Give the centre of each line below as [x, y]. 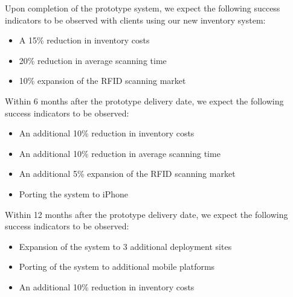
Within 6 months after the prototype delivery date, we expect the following [144, 101]
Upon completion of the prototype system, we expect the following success [143, 8]
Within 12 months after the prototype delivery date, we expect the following [146, 214]
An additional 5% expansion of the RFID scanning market [127, 174]
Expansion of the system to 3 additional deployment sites [125, 246]
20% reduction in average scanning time [93, 60]
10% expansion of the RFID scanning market [102, 81]
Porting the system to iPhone [74, 193]
